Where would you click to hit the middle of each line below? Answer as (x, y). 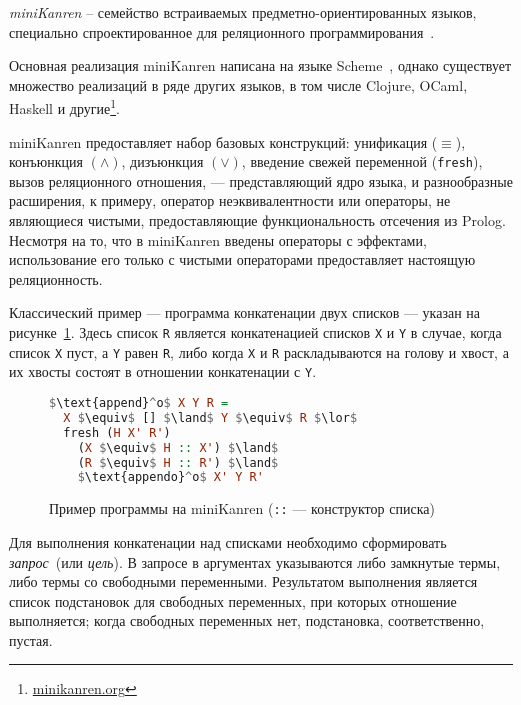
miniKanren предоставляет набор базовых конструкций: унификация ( (223, 141)
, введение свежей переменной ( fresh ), (362, 161)
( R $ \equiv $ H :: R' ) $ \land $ (178, 462)
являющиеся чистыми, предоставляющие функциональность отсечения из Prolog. (257, 220)
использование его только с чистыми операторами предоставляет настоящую (242, 259)
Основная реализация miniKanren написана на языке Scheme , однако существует (260, 65)
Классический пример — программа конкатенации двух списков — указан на (245, 312)
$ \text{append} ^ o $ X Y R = (139, 403)
